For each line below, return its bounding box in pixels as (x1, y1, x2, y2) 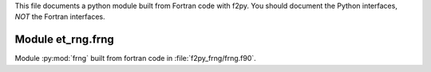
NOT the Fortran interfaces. (14, 12, 105, 21)
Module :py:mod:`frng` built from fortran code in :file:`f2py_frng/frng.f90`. (14, 54, 257, 63)
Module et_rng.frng (14, 32, 115, 47)
